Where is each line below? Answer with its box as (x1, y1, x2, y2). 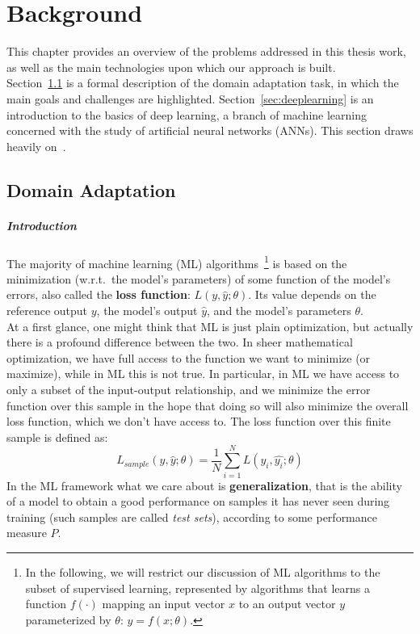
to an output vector (238, 595, 336, 612)
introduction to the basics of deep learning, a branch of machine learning (6, 106, 367, 123)
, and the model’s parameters (207, 302, 351, 319)
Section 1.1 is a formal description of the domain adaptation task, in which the (6, 74, 399, 91)
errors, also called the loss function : (6, 286, 191, 303)
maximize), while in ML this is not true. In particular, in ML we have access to (6, 365, 400, 382)
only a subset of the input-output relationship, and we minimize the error (6, 381, 371, 398)
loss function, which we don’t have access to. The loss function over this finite (6, 413, 391, 430)
